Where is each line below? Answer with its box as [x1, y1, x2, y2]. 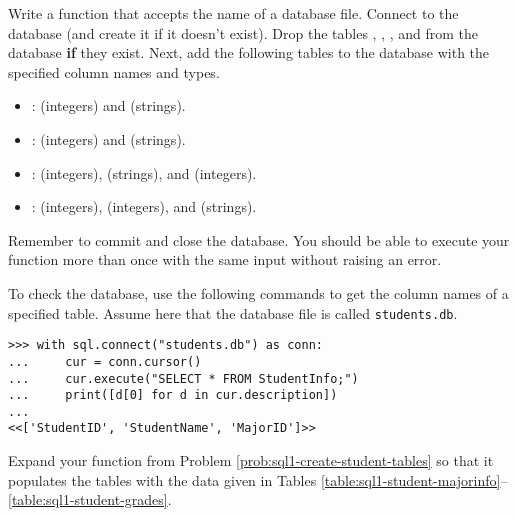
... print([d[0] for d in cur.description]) [8, 388, 338, 403]
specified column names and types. [8, 61, 220, 82]
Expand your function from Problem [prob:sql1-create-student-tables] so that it [8, 450, 494, 471]
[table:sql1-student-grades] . [8, 489, 172, 510]
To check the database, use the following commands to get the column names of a [8, 282, 509, 303]
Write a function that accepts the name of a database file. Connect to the [8, 3, 459, 23]
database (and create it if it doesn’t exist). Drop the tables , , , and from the [8, 22, 479, 43]
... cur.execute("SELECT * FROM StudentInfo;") [8, 371, 359, 386]
